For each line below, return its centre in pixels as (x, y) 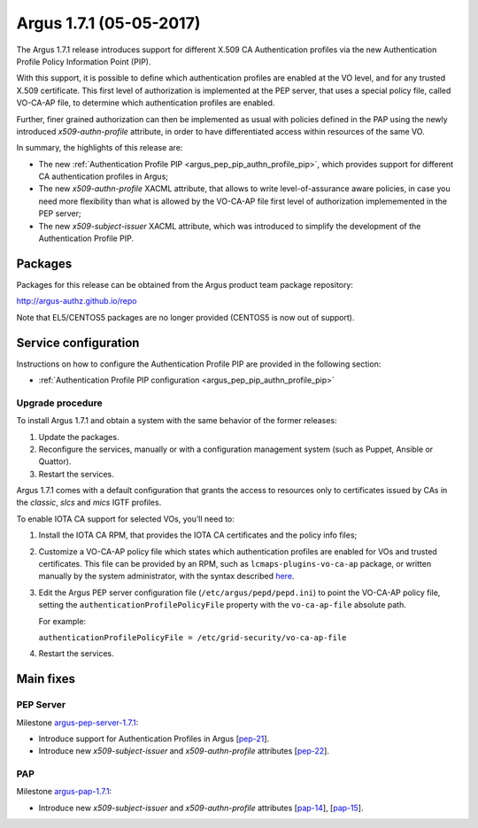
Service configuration (78, 342)
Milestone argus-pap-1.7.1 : (64, 792)
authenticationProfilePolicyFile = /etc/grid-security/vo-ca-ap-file (193, 638)
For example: (62, 621)
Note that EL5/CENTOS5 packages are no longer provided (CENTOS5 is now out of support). (185, 317)
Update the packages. (79, 437)
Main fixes (46, 679)
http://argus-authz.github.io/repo (77, 301)
